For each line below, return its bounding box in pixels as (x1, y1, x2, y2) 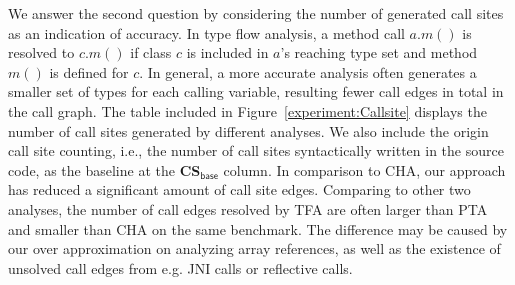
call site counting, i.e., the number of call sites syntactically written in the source (8, 140, 504, 161)
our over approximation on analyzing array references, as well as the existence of (8, 238, 501, 259)
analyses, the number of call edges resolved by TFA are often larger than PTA (8, 198, 488, 219)
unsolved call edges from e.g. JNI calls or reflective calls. (8, 257, 353, 278)
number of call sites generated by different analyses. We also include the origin (8, 120, 489, 141)
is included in (186, 42, 269, 63)
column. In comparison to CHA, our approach (223, 159, 506, 180)
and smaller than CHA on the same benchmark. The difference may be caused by (8, 218, 508, 239)
